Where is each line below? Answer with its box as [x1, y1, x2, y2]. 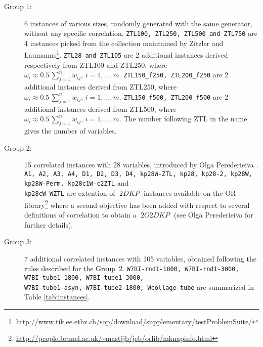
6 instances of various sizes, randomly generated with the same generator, [24, 18, 252, 28]
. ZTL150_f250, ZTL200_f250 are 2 [119, 69, 229, 80]
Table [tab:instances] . [24, 291, 90, 302]
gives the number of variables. [24, 125, 117, 136]
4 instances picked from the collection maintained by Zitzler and [24, 37, 224, 48]
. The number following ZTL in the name [119, 113, 247, 124]
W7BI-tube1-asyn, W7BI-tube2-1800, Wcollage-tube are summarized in [24, 281, 254, 292]
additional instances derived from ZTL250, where [24, 81, 177, 92]
